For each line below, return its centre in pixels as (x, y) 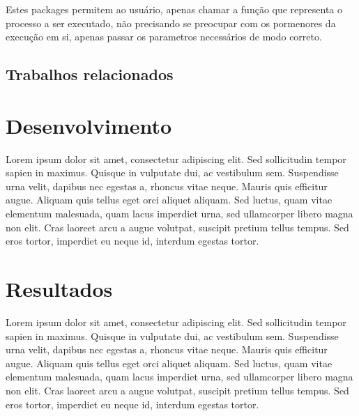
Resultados (59, 289)
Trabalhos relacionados (90, 74)
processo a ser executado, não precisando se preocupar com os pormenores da (171, 23)
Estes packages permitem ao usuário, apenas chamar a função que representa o (174, 9)
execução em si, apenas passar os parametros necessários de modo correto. (164, 37)
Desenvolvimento (89, 125)
